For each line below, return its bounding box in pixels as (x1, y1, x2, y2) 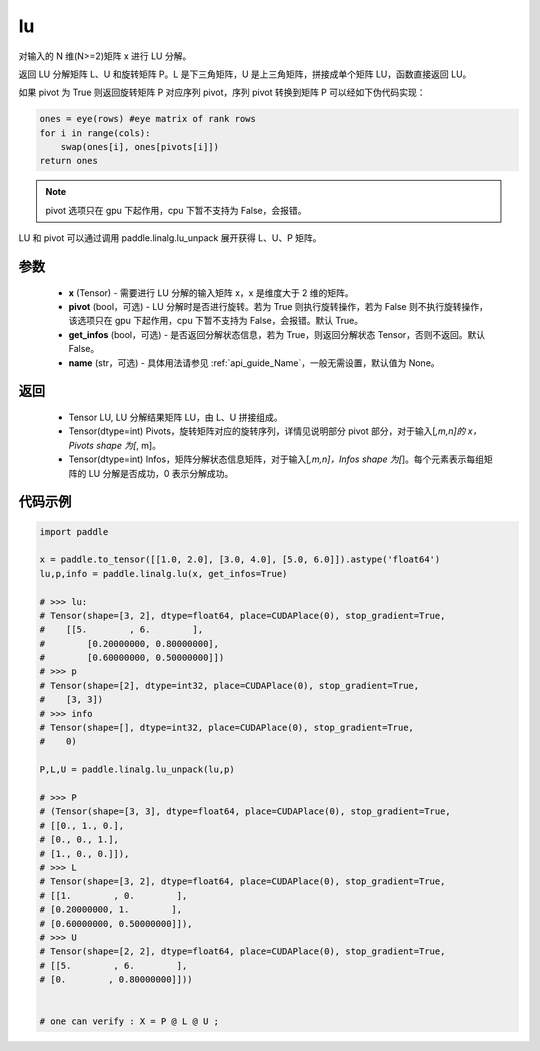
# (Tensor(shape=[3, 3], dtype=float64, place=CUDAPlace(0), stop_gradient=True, (39, 806, 452, 817)
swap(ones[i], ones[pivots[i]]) (60, 141, 220, 153)
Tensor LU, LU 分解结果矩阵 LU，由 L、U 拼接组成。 (68, 411, 283, 424)
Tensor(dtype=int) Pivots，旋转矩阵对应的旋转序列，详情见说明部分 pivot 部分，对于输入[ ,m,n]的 (68, 425, 466, 437)
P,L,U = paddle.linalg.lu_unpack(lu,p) (39, 764, 235, 775)
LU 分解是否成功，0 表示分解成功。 (88, 467, 234, 479)
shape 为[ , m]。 (96, 439, 162, 451)
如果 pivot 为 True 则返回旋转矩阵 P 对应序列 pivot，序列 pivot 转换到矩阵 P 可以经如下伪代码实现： (18, 86, 426, 99)
